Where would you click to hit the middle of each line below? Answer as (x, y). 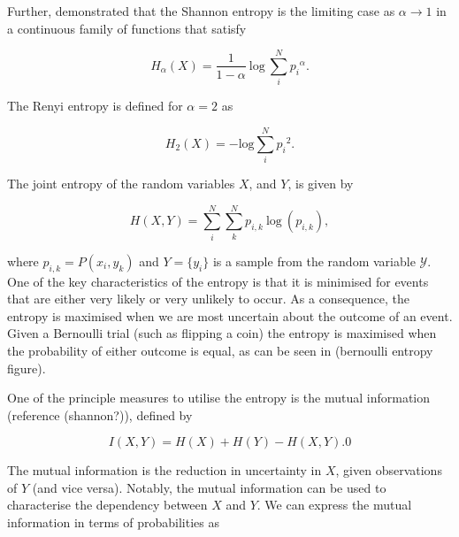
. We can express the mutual (334, 505)
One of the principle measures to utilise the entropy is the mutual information (219, 398)
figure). (27, 368)
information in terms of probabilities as (113, 522)
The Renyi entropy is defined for (95, 106)
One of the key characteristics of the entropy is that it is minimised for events (218, 281)
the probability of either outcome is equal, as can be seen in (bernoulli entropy (220, 350)
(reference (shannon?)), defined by (100, 414)
